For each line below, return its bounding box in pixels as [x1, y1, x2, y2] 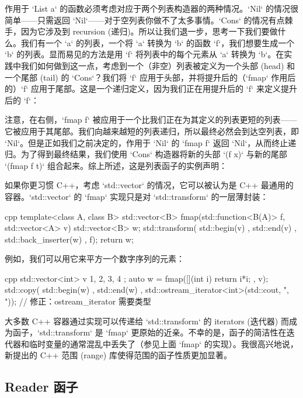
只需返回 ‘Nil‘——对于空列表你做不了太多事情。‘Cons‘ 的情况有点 [37, 13, 285, 26]
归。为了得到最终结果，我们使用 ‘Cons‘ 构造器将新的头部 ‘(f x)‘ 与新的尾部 [5, 148, 287, 160]
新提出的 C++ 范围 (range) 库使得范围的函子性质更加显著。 [5, 349, 232, 361]
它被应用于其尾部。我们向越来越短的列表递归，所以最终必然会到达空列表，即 [5, 124, 299, 137]
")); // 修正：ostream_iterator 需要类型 [5, 295, 151, 307]
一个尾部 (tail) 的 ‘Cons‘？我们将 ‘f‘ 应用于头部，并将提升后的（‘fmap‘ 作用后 [5, 71, 296, 83]
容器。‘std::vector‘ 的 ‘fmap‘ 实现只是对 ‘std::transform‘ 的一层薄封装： [5, 190, 269, 202]
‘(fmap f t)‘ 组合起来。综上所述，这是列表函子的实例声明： [5, 159, 228, 171]
